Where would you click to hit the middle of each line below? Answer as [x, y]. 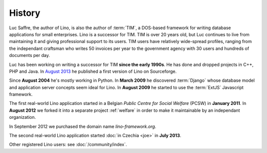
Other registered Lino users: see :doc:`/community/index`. [68, 145]
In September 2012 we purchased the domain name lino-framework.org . [83, 126]
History [25, 13]
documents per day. [30, 55]
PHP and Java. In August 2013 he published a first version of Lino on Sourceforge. [93, 71]
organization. [22, 117]
